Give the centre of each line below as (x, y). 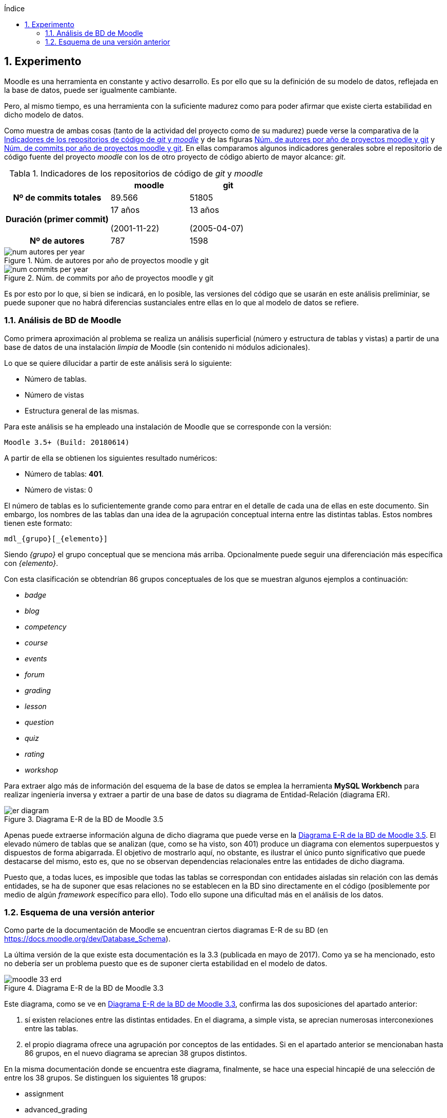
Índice (15, 8)
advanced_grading (56, 1110)
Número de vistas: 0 (59, 489)
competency (46, 626)
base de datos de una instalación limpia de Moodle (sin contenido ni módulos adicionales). (157, 347)
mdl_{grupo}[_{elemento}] (56, 538)
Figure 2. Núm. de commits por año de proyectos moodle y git (109, 278)
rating (35, 754)
